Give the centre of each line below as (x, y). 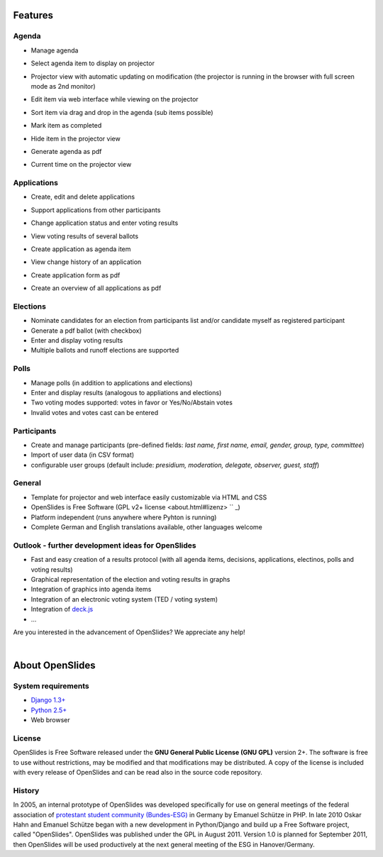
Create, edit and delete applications (83, 197)
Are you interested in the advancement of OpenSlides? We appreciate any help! (129, 632)
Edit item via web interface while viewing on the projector (115, 99)
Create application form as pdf (76, 275)
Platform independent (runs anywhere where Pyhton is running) (124, 517)
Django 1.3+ (48, 700)
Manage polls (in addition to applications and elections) (112, 382)
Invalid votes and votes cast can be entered (95, 412)
